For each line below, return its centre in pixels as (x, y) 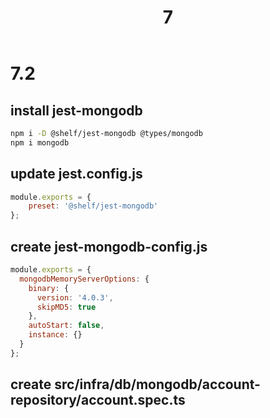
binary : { (49, 288)
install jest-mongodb (76, 110)
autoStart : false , (66, 326)
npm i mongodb (40, 142)
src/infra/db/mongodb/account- (157, 384)
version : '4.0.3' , (75, 297)
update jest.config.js (76, 174)
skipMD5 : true (66, 307)
